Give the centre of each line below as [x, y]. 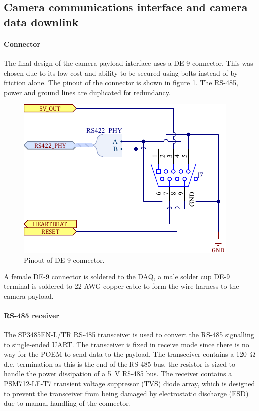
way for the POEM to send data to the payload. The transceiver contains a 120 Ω [129, 354]
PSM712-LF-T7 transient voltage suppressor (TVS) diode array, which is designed [129, 383]
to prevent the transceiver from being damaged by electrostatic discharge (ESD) [126, 393]
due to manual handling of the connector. [67, 403]
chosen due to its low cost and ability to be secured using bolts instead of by [121, 72]
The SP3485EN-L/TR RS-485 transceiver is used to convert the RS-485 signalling [129, 335]
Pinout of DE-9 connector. [64, 259]
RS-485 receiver [32, 315]
